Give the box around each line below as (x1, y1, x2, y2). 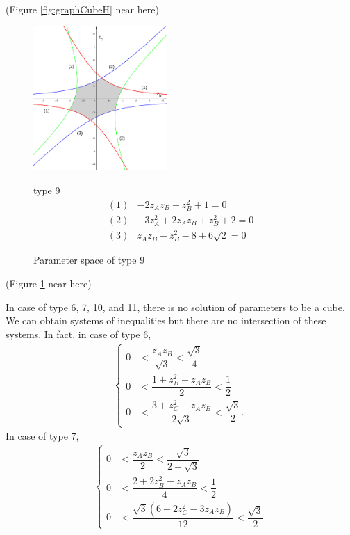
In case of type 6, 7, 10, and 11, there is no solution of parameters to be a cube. (6, 299, 345, 314)
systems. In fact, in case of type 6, (6, 326, 151, 341)
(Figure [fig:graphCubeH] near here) (6, 2, 159, 16)
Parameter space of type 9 (33, 253, 145, 267)
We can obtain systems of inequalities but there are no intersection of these (6, 313, 326, 328)
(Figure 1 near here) (6, 276, 92, 290)
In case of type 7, (6, 429, 79, 443)
